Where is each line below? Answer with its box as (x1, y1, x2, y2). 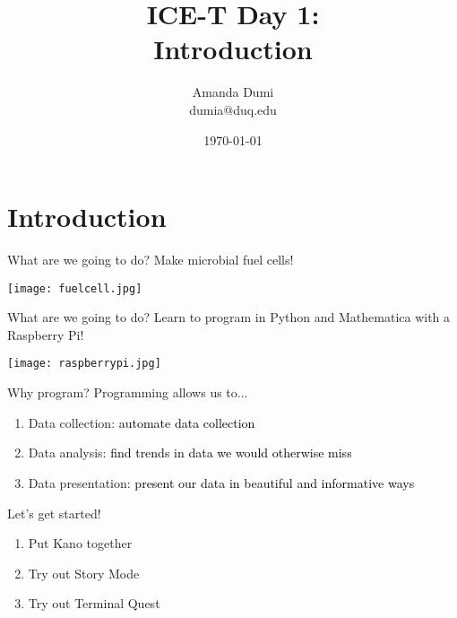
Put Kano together (28, 534, 133, 553)
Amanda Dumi (192, 83, 274, 101)
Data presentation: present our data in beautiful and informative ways (28, 473, 415, 492)
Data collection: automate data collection (28, 413, 255, 431)
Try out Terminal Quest (28, 594, 160, 613)
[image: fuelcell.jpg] (7, 282, 142, 295)
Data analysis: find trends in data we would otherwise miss (28, 443, 352, 462)
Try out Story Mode (28, 563, 140, 582)
